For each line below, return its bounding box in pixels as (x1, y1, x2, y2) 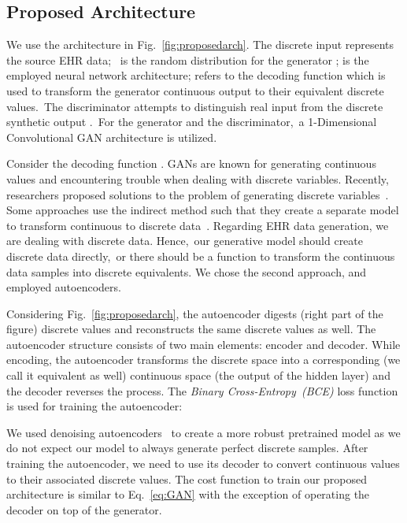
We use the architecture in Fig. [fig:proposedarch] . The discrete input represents (6, 36, 394, 53)
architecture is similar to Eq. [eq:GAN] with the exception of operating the (6, 486, 370, 503)
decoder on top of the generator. (6, 501, 162, 517)
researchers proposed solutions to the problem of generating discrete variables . (6, 186, 389, 202)
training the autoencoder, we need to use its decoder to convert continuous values (6, 455, 400, 472)
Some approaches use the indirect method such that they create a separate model (6, 202, 399, 218)
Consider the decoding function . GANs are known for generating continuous (6, 155, 376, 172)
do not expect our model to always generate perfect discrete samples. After (6, 440, 368, 456)
